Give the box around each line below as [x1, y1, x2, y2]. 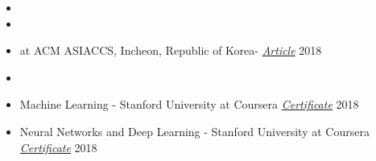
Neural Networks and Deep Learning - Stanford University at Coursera [19, 122, 370, 139]
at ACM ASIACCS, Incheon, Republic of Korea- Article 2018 [19, 42, 322, 59]
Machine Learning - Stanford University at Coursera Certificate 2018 [19, 96, 359, 113]
